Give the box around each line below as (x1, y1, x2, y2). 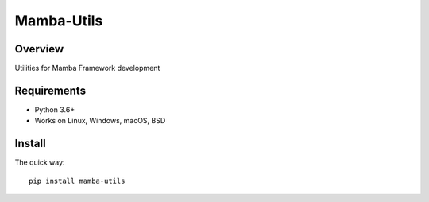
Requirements (14, 84, 87, 97)
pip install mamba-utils (29, 176, 126, 185)
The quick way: (14, 157, 65, 167)
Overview (14, 42, 64, 56)
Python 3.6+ (34, 104, 75, 115)
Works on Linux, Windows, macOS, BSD (34, 116, 166, 126)
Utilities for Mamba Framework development (14, 64, 160, 73)
